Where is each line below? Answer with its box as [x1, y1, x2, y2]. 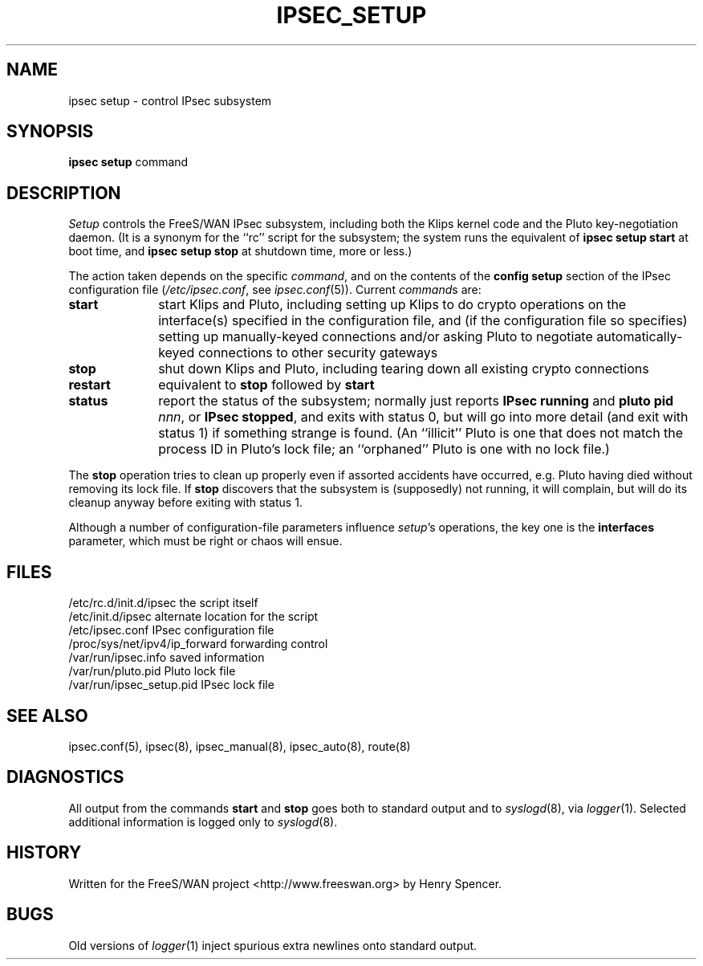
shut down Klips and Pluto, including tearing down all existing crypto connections [158, 361, 649, 377]
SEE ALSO [6, 705, 88, 726]
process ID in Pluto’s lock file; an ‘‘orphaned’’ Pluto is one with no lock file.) [158, 441, 610, 458]
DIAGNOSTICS [6, 767, 124, 788]
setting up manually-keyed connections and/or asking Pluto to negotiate [158, 328, 593, 345]
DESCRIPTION [6, 182, 121, 203]
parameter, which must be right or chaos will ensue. [68, 534, 343, 548]
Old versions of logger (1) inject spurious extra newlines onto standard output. [68, 938, 477, 952]
